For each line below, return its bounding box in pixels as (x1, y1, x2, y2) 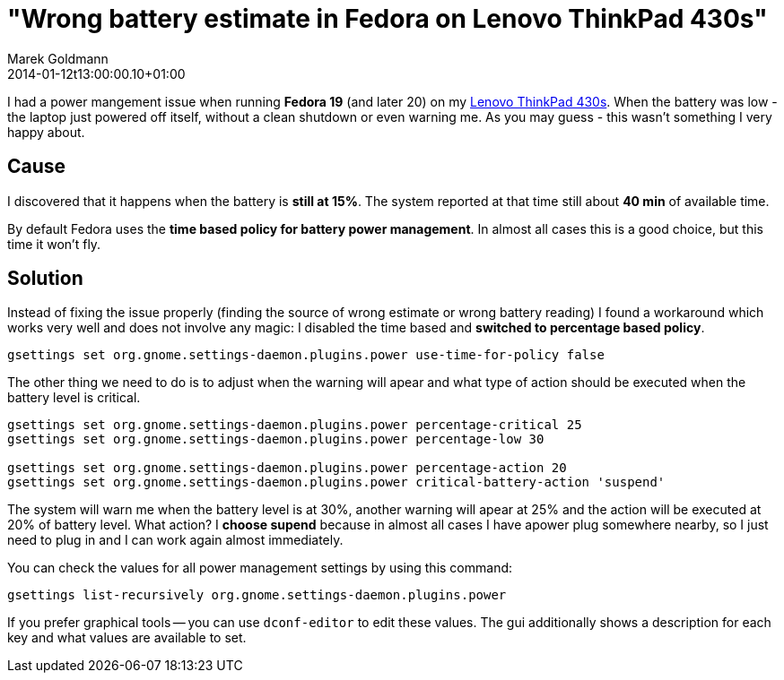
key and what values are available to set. (7, 630, 247, 646)
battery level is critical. (7, 390, 141, 406)
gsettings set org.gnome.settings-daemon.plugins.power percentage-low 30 (7, 432, 544, 447)
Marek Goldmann (7, 50, 109, 66)
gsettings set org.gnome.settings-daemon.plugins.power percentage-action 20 (7, 461, 567, 476)
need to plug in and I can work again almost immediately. (7, 532, 344, 548)
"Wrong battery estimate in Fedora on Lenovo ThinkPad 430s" (7, 4, 768, 34)
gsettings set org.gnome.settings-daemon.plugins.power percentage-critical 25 (7, 417, 582, 433)
